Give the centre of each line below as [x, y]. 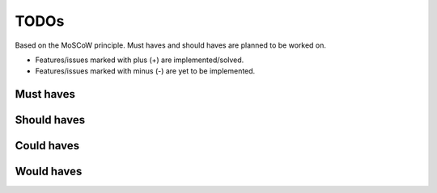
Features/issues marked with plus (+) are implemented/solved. [140, 60]
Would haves [49, 172]
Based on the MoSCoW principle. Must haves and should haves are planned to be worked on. [171, 45]
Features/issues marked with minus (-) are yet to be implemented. [145, 71]
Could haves [47, 146]
